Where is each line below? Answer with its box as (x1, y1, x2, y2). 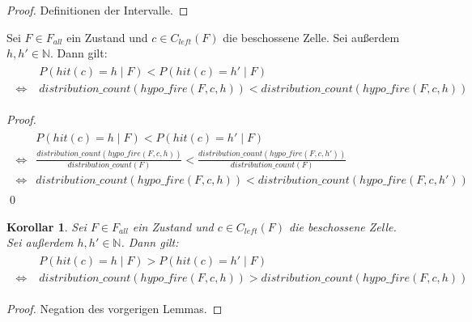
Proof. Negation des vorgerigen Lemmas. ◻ (6, 300, 223, 317)
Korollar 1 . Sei (6, 218, 87, 235)
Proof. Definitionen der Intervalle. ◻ (6, 2, 189, 18)
